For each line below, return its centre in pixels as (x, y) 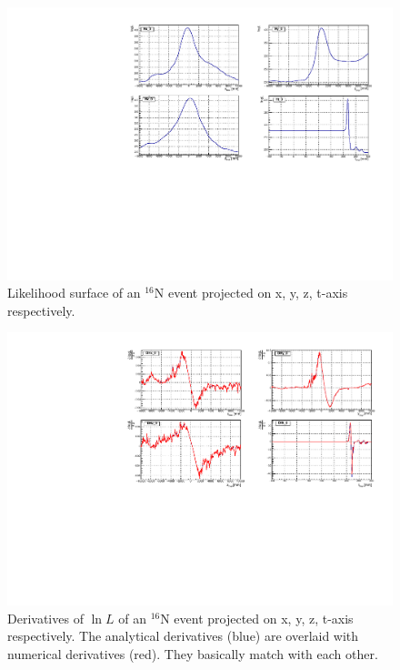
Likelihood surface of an (74, 293)
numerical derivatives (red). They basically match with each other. (193, 653)
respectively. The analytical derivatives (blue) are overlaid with (183, 636)
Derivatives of (45, 618)
